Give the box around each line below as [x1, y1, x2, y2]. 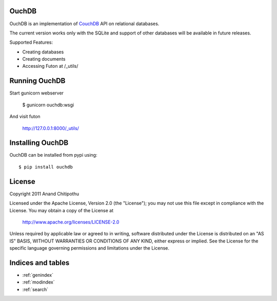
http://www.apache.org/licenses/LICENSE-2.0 [22, 219, 120, 225]
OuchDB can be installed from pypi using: [9, 152, 97, 158]
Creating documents [22, 56, 66, 62]
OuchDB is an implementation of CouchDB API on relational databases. [9, 21, 160, 27]
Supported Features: [9, 39, 53, 46]
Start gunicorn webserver [9, 90, 64, 96]
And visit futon [9, 114, 41, 120]
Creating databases [22, 49, 64, 55]
